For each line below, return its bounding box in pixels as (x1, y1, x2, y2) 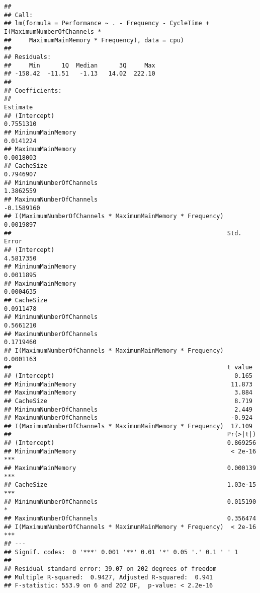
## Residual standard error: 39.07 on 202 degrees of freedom (4, 565, 217, 572)
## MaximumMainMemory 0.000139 (4, 465, 256, 472)
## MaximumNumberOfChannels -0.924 (4, 414, 252, 422)
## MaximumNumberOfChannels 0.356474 (4, 515, 256, 522)
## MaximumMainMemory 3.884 (4, 389, 252, 397)
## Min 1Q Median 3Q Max (4, 61, 155, 69)
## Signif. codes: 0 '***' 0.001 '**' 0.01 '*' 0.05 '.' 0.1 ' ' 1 (4, 548, 238, 556)
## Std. (4, 229, 242, 237)
